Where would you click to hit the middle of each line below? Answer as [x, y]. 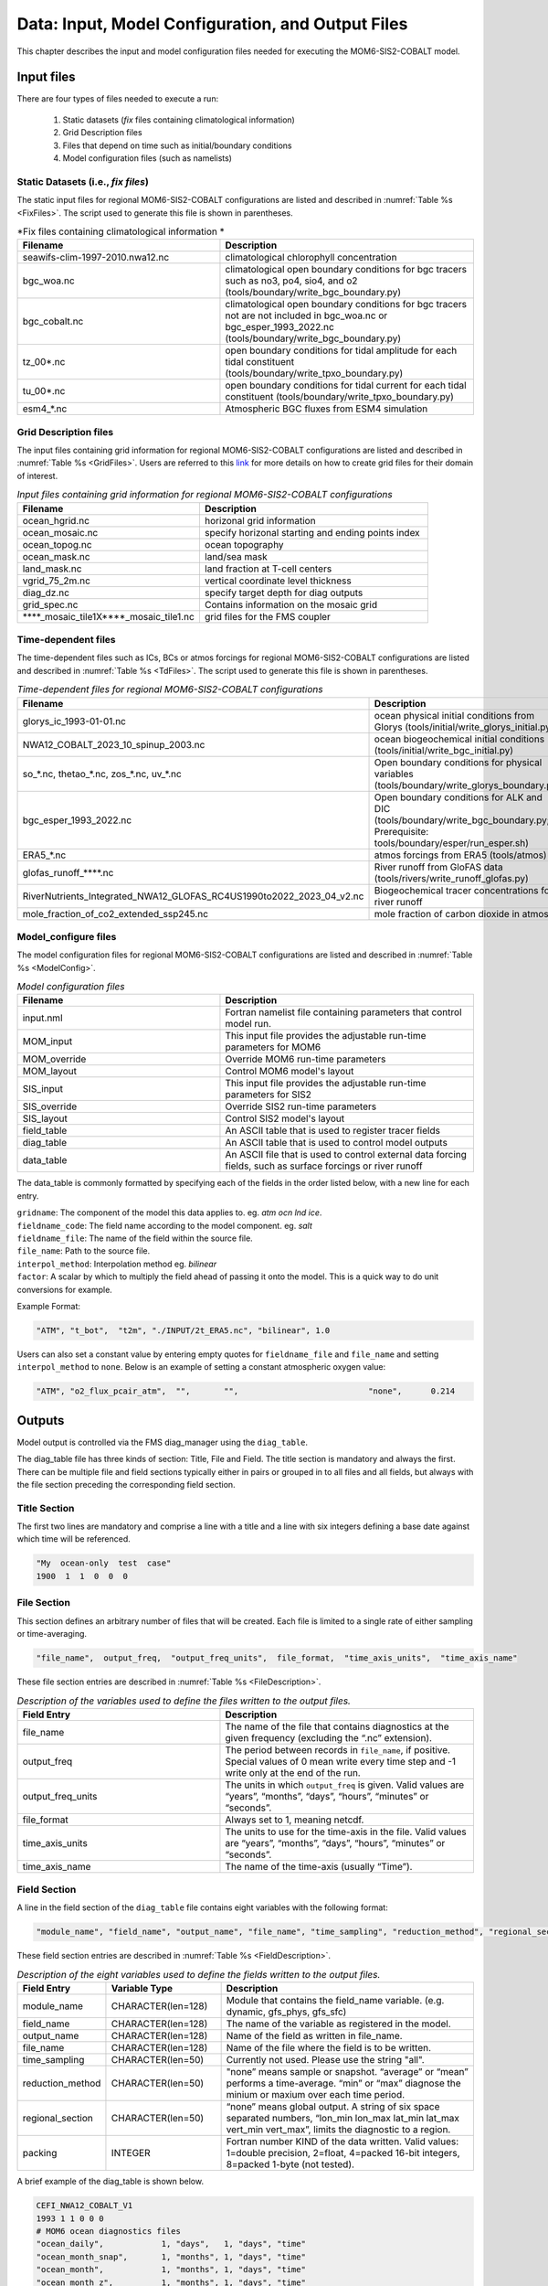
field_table [45, 1131]
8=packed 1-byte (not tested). [290, 2164]
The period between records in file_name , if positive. [338, 1749]
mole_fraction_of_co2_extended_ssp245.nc [116, 913]
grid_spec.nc [50, 604]
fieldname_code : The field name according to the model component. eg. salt [164, 1225]
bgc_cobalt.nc [53, 322]
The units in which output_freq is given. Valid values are [345, 1785]
